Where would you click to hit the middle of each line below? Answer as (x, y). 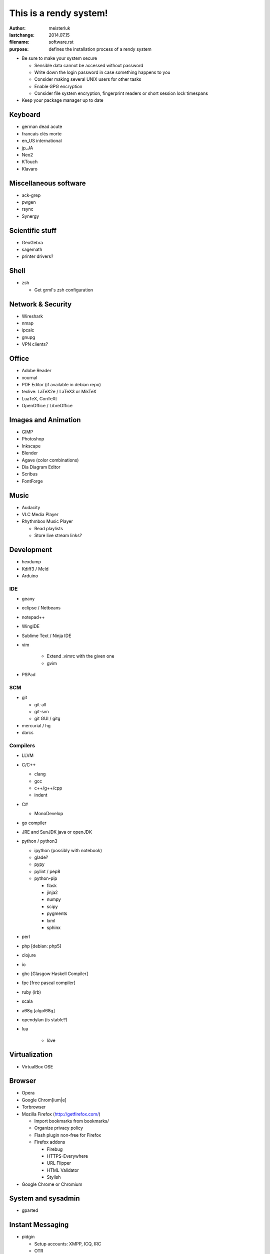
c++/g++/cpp (48, 788)
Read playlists (49, 528)
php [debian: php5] (41, 946)
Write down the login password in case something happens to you (102, 72)
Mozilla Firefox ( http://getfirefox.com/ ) (61, 1114)
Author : (17, 28)
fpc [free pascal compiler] (49, 983)
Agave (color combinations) (50, 460)
